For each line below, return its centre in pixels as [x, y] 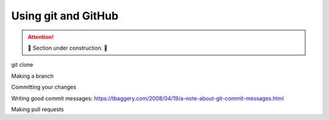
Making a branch [33, 76]
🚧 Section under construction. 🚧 [68, 48]
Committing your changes [44, 87]
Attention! [41, 37]
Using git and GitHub [65, 16]
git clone [22, 65]
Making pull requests [37, 109]
